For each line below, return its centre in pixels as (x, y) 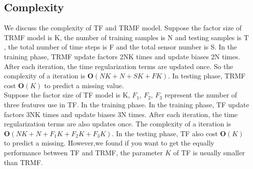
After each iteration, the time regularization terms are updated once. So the (119, 66)
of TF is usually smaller (209, 152)
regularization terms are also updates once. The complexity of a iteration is (118, 124)
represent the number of (201, 95)
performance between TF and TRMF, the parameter (83, 152)
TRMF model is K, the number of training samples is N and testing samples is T (126, 37)
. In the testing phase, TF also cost (165, 133)
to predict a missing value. (84, 85)
